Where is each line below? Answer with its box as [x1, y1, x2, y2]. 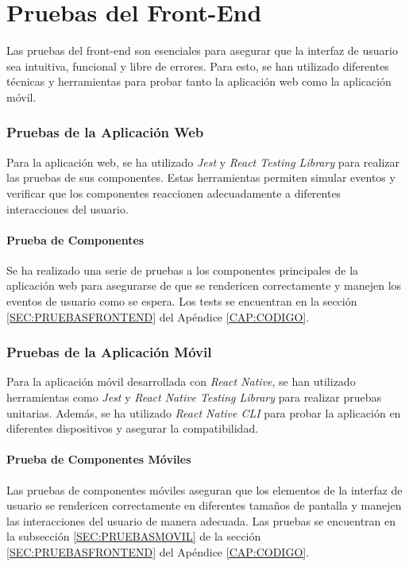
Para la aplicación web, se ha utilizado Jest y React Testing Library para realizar [6, 153, 399, 170]
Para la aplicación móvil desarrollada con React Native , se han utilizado [6, 373, 356, 390]
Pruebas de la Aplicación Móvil [6, 342, 212, 362]
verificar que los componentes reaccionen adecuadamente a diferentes [6, 184, 341, 201]
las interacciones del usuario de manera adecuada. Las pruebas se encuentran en [6, 512, 396, 529]
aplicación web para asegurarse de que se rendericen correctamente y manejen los [6, 277, 402, 294]
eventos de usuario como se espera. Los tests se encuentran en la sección [6, 293, 357, 310]
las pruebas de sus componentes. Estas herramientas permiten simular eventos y [6, 169, 395, 186]
